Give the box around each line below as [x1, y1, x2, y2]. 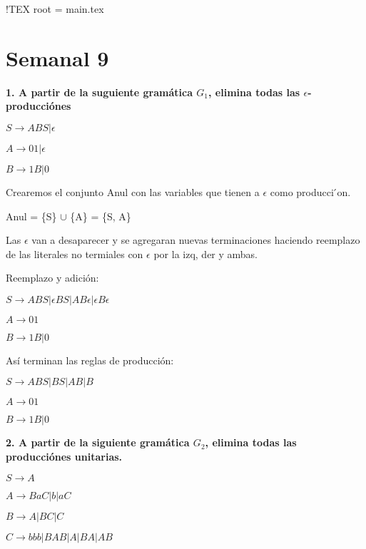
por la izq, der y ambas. [153, 246, 258, 261]
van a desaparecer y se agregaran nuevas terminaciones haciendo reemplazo [31, 232, 360, 247]
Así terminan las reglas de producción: [6, 352, 174, 367]
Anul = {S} [6, 208, 57, 223]
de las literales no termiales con [6, 246, 143, 261]
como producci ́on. [270, 184, 351, 199]
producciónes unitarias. [6, 449, 123, 464]
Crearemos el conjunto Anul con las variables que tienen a [6, 184, 260, 199]
